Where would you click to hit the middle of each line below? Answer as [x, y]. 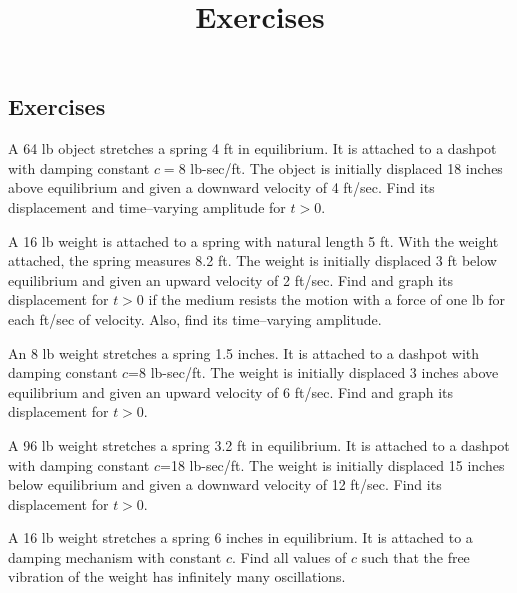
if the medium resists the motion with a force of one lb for [327, 299]
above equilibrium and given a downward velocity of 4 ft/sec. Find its [221, 187]
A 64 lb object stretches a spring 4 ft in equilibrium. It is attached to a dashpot [252, 148]
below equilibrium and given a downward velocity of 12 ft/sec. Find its [225, 484]
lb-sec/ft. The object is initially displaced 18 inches [346, 167]
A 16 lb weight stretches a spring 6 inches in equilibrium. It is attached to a [240, 537]
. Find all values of [289, 556]
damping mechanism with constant [115, 556]
